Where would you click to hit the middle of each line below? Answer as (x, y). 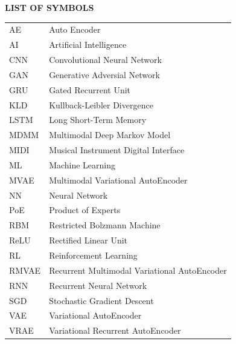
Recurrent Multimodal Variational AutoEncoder (138, 270)
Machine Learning (82, 164)
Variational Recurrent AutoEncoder (115, 330)
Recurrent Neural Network (98, 285)
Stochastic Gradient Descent (101, 300)
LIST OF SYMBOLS (49, 7)
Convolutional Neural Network (105, 60)
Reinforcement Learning (93, 255)
